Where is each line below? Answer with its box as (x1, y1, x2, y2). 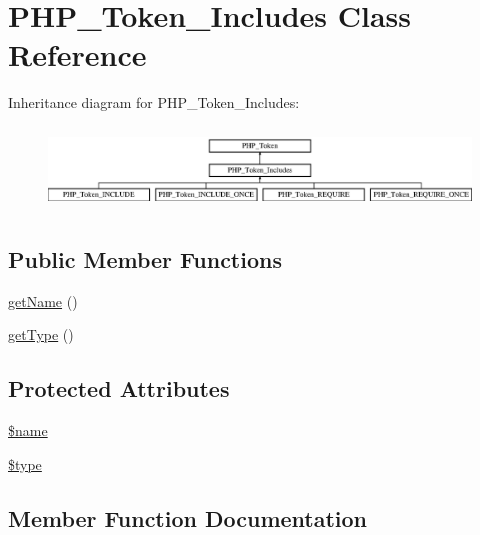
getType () (8, 324, 74, 345)
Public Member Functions (8, 243, 282, 274)
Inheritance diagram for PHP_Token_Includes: (8, 92, 300, 113)
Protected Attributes (8, 373, 230, 404)
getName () (8, 290, 78, 311)
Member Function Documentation (8, 502, 368, 533)
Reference (8, 34, 147, 75)
